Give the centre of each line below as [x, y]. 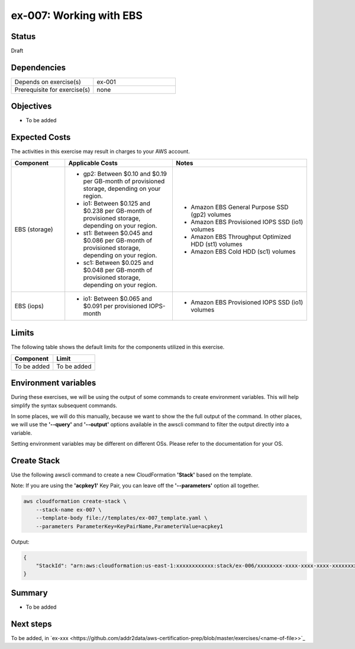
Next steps [31, 624]
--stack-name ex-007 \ [69, 509]
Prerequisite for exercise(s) [52, 89]
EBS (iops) [29, 306]
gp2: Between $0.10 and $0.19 [125, 174]
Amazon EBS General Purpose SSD [240, 207]
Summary [29, 593]
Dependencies [38, 67]
